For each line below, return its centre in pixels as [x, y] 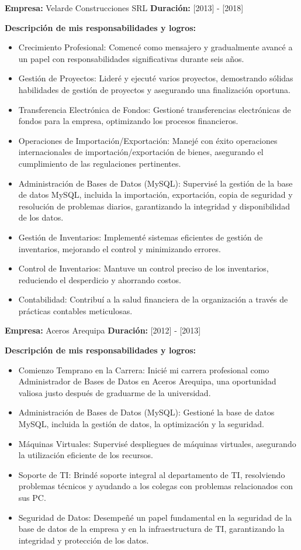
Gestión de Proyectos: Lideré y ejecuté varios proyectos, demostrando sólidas [156, 78]
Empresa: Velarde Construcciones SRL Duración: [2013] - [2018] [124, 8]
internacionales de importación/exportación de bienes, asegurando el [141, 152]
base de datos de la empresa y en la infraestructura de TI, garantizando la [151, 529]
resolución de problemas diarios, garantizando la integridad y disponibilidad [154, 206]
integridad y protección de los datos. [84, 540]
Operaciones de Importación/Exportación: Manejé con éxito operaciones [148, 140]
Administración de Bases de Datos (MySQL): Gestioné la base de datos [146, 412]
